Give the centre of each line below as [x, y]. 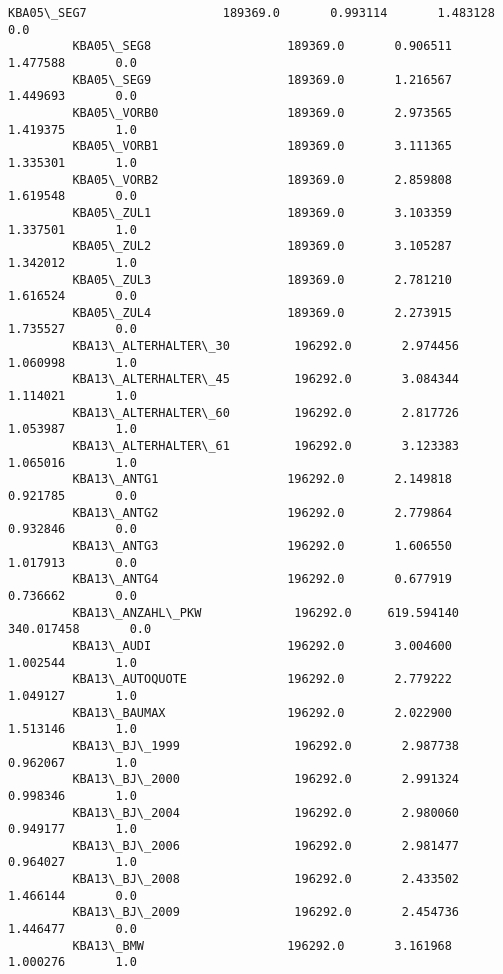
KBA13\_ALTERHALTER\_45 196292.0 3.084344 [266, 379]
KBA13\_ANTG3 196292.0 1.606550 [262, 546]
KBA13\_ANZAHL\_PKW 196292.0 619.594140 [266, 612]
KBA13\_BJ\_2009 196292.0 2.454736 [266, 912]
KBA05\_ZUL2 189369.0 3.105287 [262, 246]
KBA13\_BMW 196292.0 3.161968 [262, 945]
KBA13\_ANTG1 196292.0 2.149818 [262, 479]
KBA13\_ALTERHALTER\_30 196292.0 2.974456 [266, 346]
